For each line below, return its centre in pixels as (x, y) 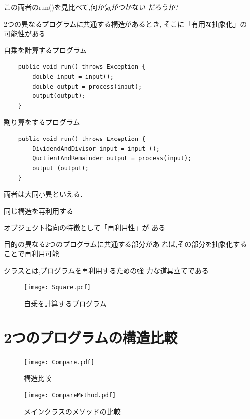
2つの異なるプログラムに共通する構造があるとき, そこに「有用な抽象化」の (125, 23)
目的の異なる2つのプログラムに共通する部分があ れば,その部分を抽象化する (125, 244)
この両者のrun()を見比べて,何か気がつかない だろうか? (91, 7)
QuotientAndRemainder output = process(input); (112, 159)
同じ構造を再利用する (39, 210)
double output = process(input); (87, 86)
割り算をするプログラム (42, 122)
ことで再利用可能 (32, 254)
